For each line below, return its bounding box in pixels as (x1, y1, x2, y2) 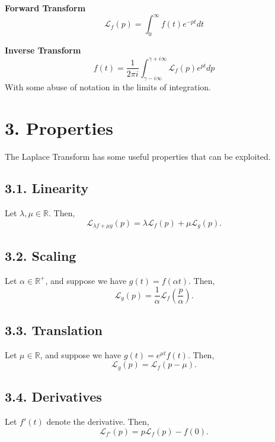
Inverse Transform (5, 43, 81, 56)
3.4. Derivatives (5, 387, 102, 406)
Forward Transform (5, 2, 86, 14)
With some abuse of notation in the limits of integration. (5, 80, 211, 93)
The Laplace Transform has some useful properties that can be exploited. (5, 150, 271, 162)
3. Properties (5, 115, 113, 140)
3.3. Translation (5, 321, 103, 339)
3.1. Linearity (5, 179, 89, 197)
